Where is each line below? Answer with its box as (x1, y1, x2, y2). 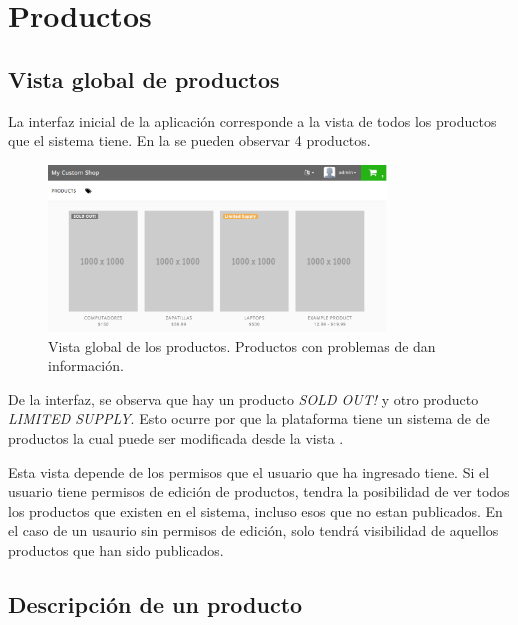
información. (48, 355, 124, 376)
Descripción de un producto (8, 588, 303, 619)
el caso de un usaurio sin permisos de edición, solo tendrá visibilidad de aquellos (8, 520, 499, 541)
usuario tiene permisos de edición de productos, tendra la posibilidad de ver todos (8, 481, 510, 502)
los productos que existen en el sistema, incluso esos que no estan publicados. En (8, 500, 503, 521)
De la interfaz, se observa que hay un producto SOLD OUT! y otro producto (8, 388, 479, 409)
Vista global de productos (8, 63, 280, 94)
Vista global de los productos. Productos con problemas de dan (48, 335, 436, 356)
